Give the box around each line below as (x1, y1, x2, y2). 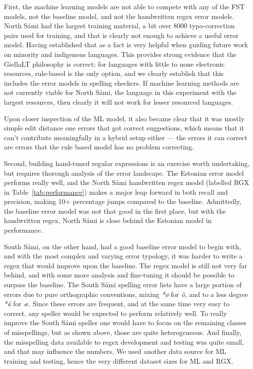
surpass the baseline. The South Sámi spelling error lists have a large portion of (4, 279, 242, 290)
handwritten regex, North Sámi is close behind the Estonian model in (4, 215, 212, 225)
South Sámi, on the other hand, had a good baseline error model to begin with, (4, 241, 241, 251)
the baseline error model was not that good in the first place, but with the (4, 205, 226, 216)
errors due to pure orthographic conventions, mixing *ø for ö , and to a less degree (4, 289, 248, 299)
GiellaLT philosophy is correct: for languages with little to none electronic (4, 58, 225, 69)
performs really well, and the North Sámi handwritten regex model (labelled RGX (4, 177, 250, 187)
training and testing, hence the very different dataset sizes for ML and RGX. (4, 355, 234, 366)
